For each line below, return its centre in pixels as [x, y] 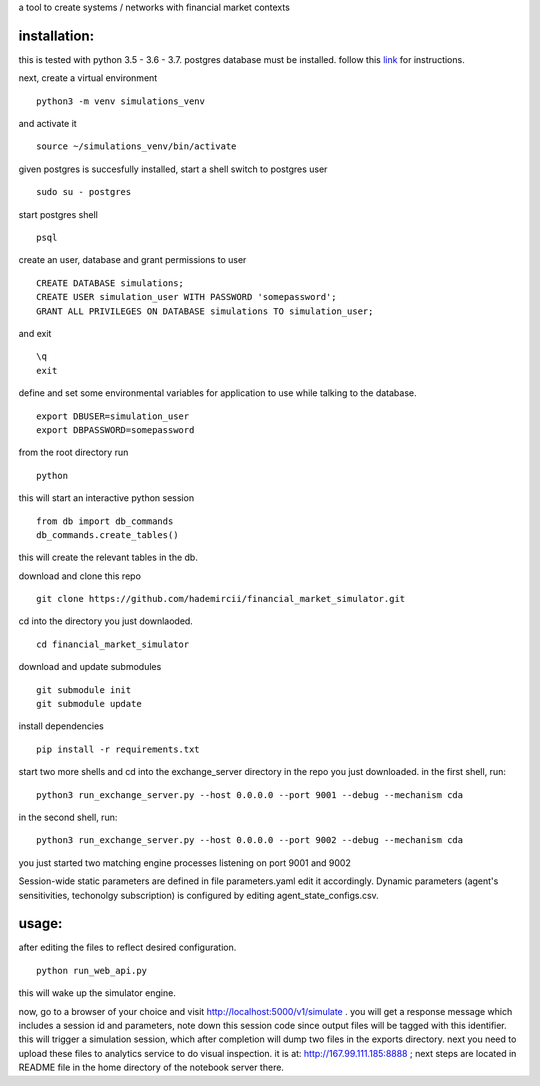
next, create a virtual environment [88, 78]
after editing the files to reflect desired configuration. [127, 947]
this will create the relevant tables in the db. [108, 557]
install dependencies [61, 726]
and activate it [47, 124]
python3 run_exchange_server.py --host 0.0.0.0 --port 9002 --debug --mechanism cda [250, 840]
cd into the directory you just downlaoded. [106, 621]
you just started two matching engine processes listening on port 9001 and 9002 [185, 862]
